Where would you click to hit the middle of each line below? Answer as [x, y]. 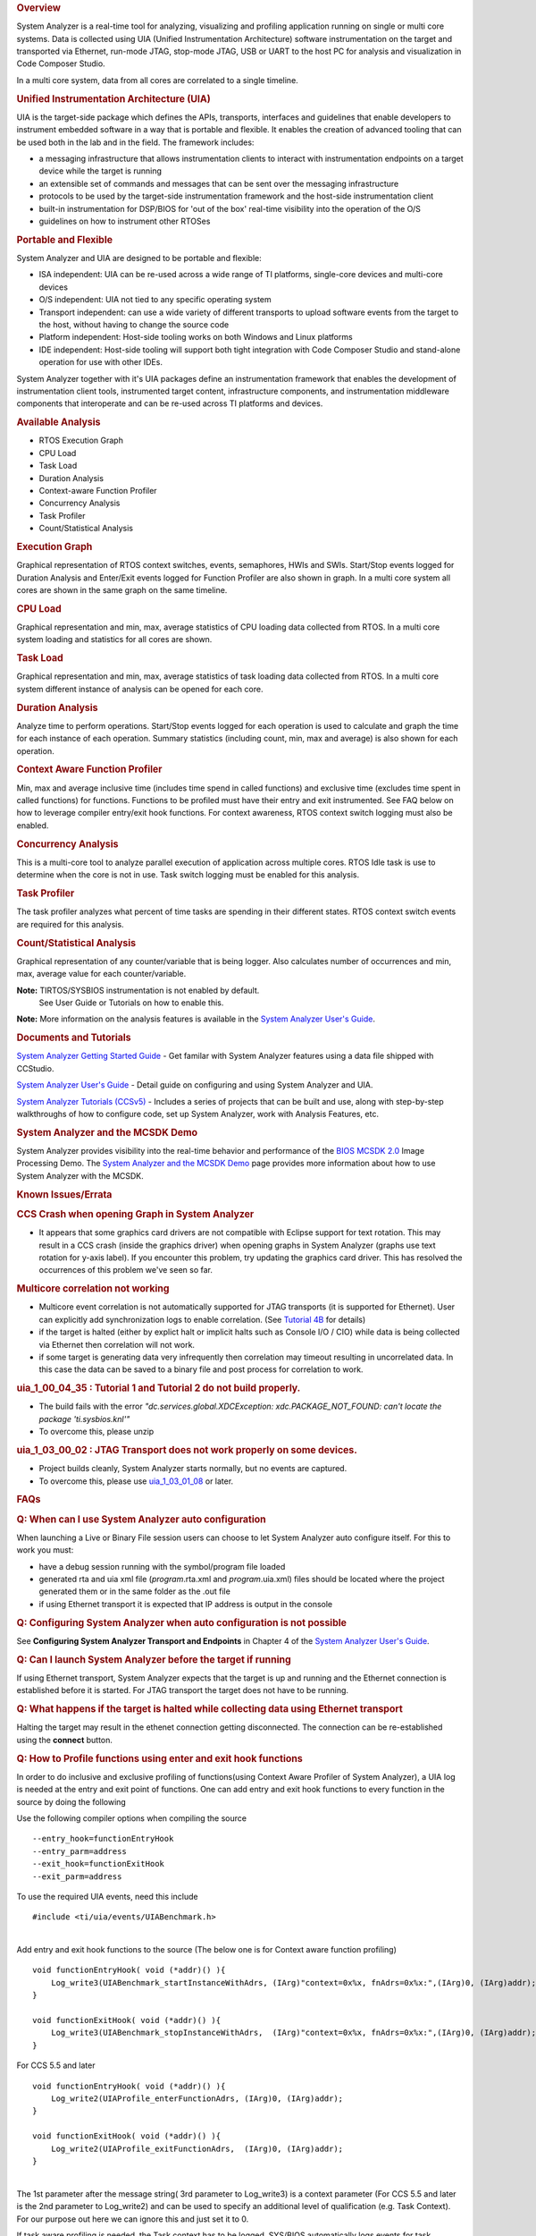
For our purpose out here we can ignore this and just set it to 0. [133, 2219]
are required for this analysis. [70, 924]
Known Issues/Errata [64, 1194]
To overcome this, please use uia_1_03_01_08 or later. [136, 1481]
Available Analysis [59, 422]
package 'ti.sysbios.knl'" [84, 1419]
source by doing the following [71, 1801]
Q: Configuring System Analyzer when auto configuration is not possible [182, 1622]
